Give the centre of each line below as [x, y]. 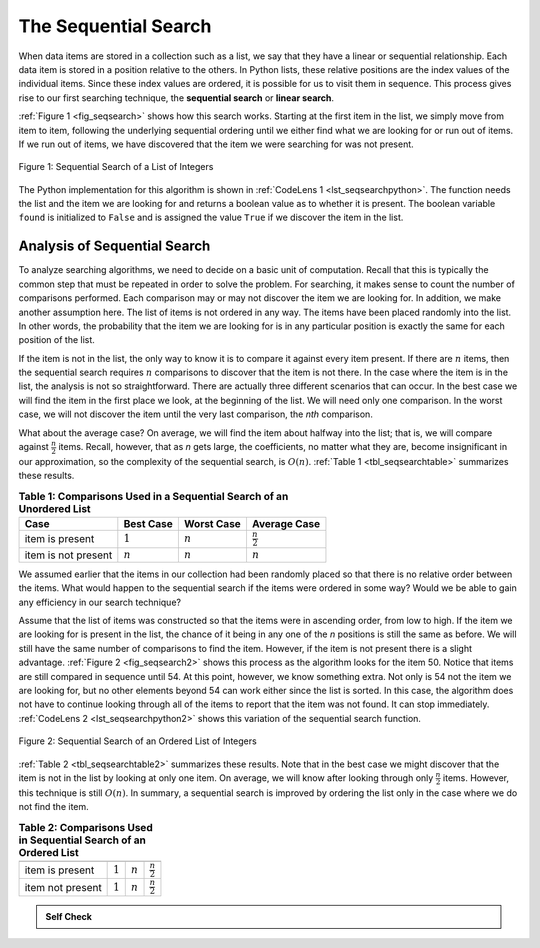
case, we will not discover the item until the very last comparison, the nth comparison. [196, 414]
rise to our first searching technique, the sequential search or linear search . [176, 97]
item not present [63, 887]
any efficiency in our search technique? [100, 602]
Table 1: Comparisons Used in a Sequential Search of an [153, 496]
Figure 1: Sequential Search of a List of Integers [116, 167]
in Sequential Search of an [82, 840]
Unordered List [54, 508]
